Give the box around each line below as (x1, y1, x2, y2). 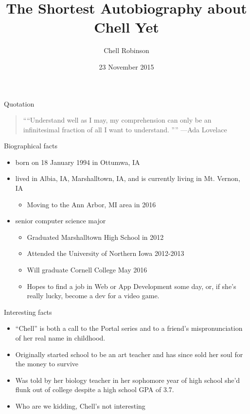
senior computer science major (15, 216, 106, 226)
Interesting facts (4, 306, 52, 317)
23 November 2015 (99, 61, 154, 72)
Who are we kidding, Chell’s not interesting (15, 400, 145, 411)
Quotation (4, 98, 35, 108)
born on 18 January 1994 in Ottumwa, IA (15, 157, 140, 167)
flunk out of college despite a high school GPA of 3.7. (15, 384, 174, 395)
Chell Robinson (104, 45, 149, 55)
